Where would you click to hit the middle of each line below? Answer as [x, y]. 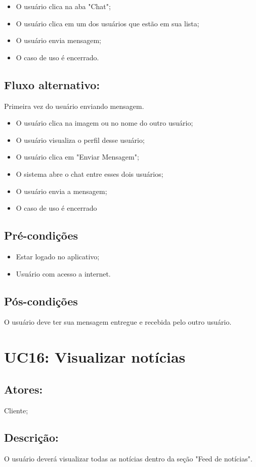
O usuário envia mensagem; [58, 40]
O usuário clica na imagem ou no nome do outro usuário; [104, 123]
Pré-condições [41, 235]
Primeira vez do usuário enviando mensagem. [74, 106]
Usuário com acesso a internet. [63, 273]
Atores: [24, 389]
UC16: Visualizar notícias [95, 357]
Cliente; [16, 410]
